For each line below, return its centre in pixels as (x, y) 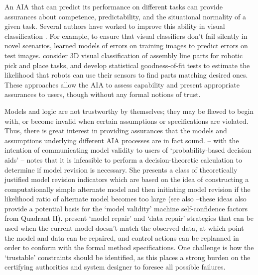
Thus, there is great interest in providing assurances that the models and (116, 131)
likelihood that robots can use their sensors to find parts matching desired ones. (126, 75)
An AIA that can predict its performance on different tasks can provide (114, 6)
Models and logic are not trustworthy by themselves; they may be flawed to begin (129, 111)
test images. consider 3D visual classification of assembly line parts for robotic (124, 55)
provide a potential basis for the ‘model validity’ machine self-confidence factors (126, 208)
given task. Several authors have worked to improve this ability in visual (115, 26)
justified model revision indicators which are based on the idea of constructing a (127, 179)
